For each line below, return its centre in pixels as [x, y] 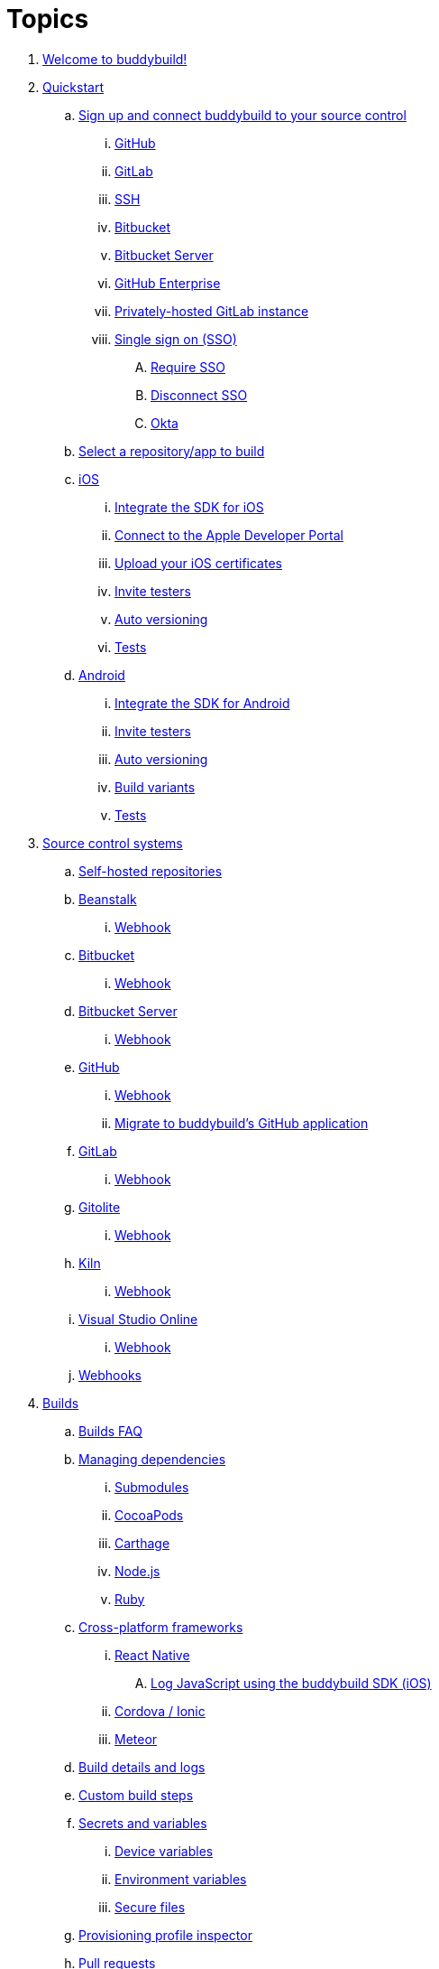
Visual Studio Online [138, 1319]
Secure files [150, 1907]
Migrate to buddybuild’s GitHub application [242, 1123]
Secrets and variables [143, 1823]
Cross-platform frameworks [161, 1627]
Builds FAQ [110, 1431]
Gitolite [100, 1207]
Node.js [137, 1571]
